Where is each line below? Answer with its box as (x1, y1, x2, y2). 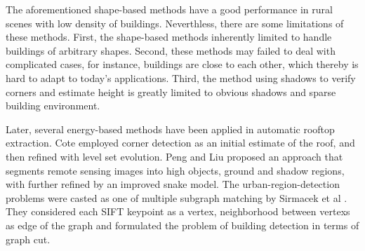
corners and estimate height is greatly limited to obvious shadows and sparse (6, 84, 336, 99)
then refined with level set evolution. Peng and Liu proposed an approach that (6, 149, 343, 163)
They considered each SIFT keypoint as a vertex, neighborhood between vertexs (6, 204, 350, 219)
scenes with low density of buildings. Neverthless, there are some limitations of (6, 15, 344, 30)
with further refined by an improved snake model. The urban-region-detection (6, 177, 340, 191)
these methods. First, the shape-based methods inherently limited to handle (6, 29, 332, 44)
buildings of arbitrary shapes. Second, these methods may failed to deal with (6, 43, 336, 57)
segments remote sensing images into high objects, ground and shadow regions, (6, 163, 345, 177)
